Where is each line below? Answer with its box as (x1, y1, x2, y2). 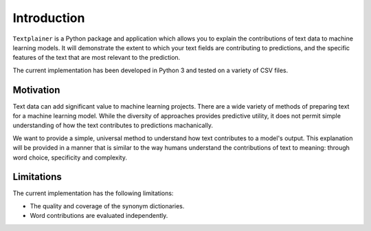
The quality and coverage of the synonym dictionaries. (30, 201, 185, 210)
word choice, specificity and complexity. (12, 153, 127, 162)
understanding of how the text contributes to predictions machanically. (12, 121, 213, 130)
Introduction (12, 10, 85, 25)
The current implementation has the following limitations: (12, 189, 174, 197)
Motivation (12, 84, 60, 96)
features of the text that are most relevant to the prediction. (12, 54, 181, 62)
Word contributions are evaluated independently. (30, 212, 168, 220)
